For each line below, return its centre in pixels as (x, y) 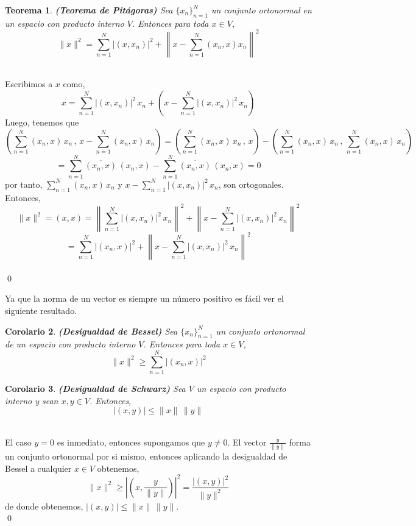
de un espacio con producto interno (70, 344)
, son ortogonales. (251, 184)
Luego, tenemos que (42, 122)
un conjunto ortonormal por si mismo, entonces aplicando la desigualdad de (146, 456)
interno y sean (32, 400)
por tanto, (24, 184)
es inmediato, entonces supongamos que (131, 442)
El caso (18, 442)
